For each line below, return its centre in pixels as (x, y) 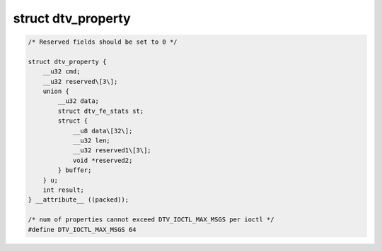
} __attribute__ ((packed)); (79, 200)
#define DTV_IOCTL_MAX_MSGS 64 (82, 229)
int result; (64, 190)
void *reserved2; (103, 160)
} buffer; (75, 170)
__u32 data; (78, 101)
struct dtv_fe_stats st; (101, 111)
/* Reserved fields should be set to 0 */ (103, 42)
